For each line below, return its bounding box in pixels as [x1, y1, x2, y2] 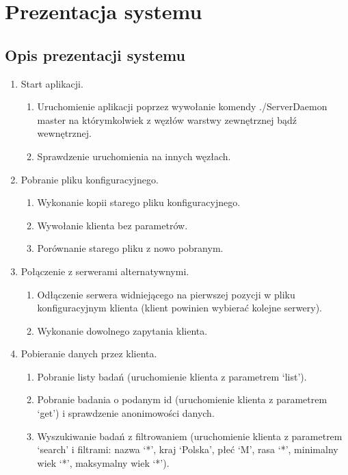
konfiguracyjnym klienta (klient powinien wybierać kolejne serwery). [37, 300, 322, 315]
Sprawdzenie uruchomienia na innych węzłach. [37, 149, 231, 163]
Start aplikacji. [21, 76, 83, 90]
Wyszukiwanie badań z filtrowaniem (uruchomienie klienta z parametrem [37, 428, 343, 443]
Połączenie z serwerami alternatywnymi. [21, 264, 189, 278]
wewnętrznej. [37, 126, 92, 140]
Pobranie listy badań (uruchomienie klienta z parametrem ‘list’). [37, 369, 307, 383]
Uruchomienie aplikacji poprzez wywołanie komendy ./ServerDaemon [37, 99, 327, 114]
